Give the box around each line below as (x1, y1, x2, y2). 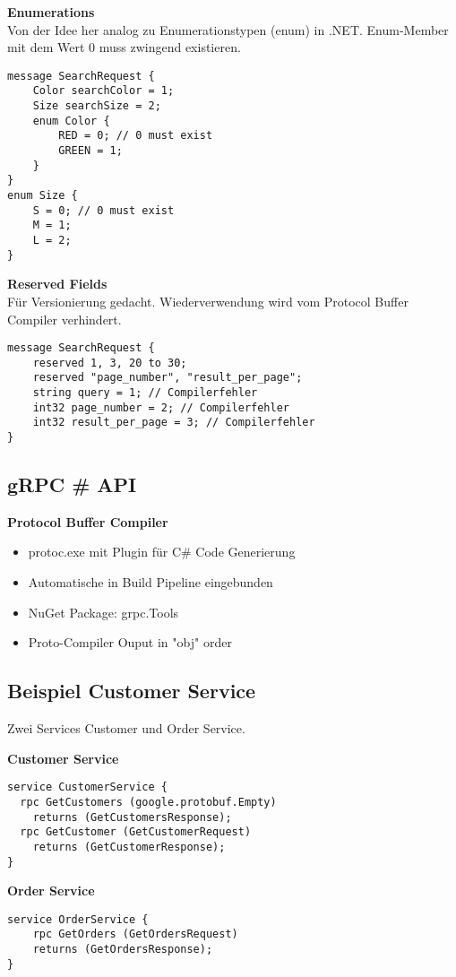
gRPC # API (7, 471, 137, 498)
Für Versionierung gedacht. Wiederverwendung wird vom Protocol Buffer (7, 291, 409, 310)
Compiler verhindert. (7, 309, 122, 328)
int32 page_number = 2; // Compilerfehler (32, 401, 289, 414)
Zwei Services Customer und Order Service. (7, 719, 245, 738)
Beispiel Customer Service (7, 677, 256, 705)
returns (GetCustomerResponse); (32, 840, 226, 853)
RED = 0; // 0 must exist (58, 129, 213, 143)
